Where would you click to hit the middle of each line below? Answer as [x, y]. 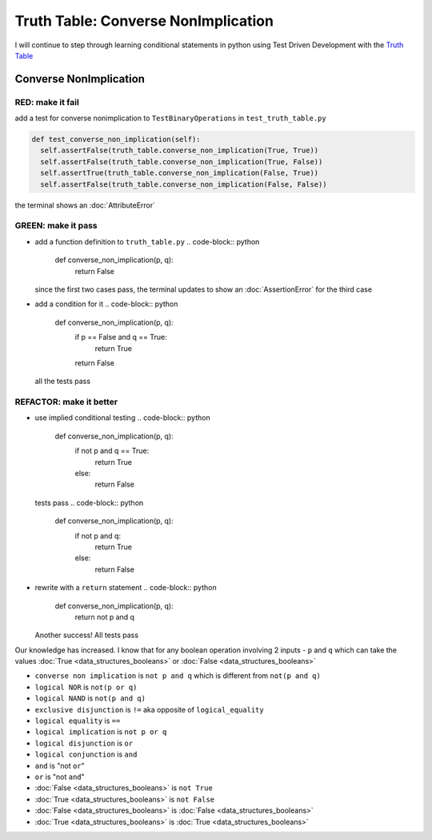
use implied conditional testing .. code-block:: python [123, 418]
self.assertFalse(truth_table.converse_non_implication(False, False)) [184, 184]
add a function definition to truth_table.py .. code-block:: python [147, 241]
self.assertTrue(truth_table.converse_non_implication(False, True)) [180, 173]
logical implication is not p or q [101, 732]
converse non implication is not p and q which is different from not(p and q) [178, 676]
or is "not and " [60, 777]
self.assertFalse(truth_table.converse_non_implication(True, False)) [182, 162]
